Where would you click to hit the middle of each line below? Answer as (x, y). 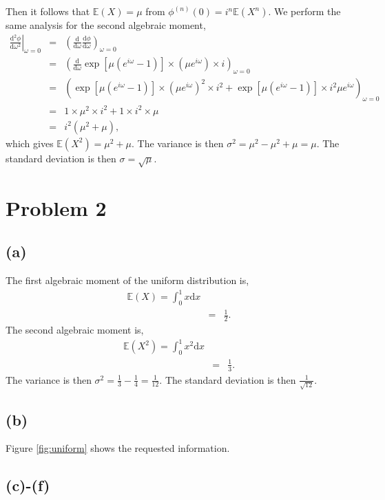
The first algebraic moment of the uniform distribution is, (127, 280)
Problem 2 (56, 207)
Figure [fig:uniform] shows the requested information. (118, 448)
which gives (30, 143)
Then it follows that (48, 11)
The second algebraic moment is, (75, 330)
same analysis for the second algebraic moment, (106, 25)
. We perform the (304, 11)
